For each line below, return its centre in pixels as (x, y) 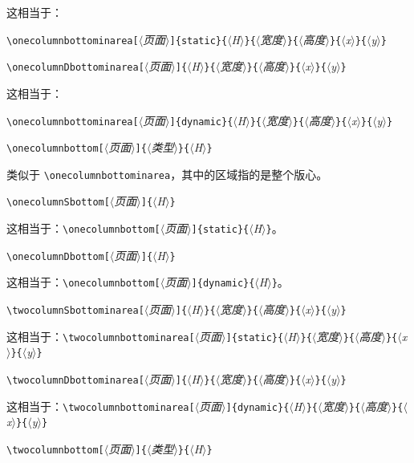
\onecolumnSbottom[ (58, 203)
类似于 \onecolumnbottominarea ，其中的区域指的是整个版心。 (167, 174)
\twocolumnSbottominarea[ (75, 311)
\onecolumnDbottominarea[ (75, 68)
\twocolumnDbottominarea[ (75, 381)
